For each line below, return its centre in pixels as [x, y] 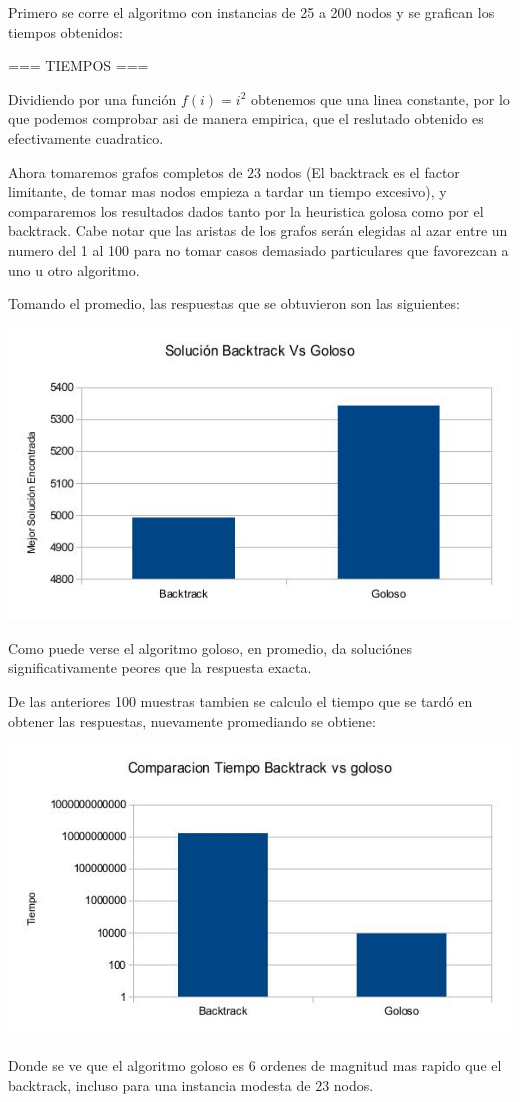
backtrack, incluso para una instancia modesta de [159, 1084]
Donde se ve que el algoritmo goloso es [126, 1065]
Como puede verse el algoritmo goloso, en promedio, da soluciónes [210, 647]
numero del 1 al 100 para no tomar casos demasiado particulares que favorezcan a [258, 249]
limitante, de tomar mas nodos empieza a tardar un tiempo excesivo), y [227, 191]
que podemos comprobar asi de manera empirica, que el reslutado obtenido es [246, 118]
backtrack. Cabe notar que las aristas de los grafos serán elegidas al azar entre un [258, 230]
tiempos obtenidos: [65, 31]
